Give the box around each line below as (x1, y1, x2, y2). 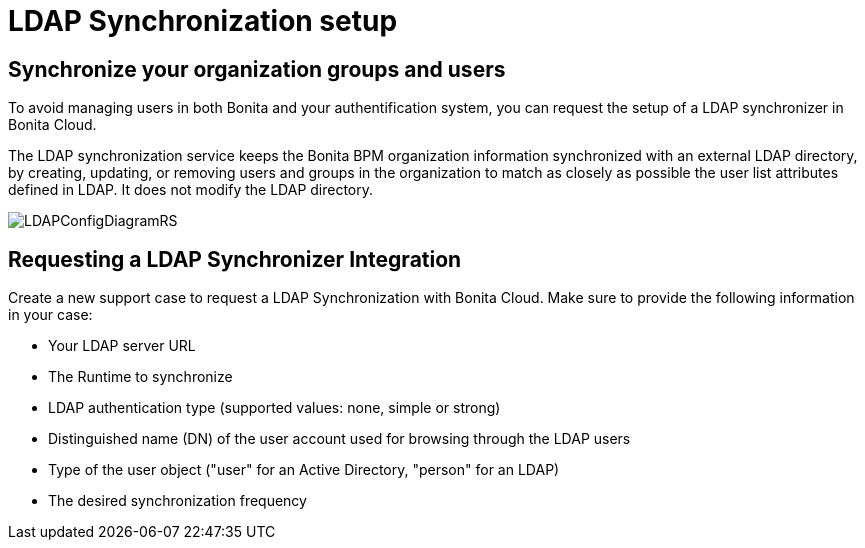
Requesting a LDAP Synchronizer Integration (8, 246, 462, 272)
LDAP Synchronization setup (8, 4, 398, 38)
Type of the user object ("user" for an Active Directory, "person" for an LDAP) (48, 461, 560, 479)
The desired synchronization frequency (48, 492, 307, 510)
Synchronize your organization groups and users (8, 56, 506, 82)
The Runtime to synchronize (48, 368, 233, 386)
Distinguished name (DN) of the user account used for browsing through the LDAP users (48, 430, 631, 448)
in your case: (8, 306, 93, 324)
